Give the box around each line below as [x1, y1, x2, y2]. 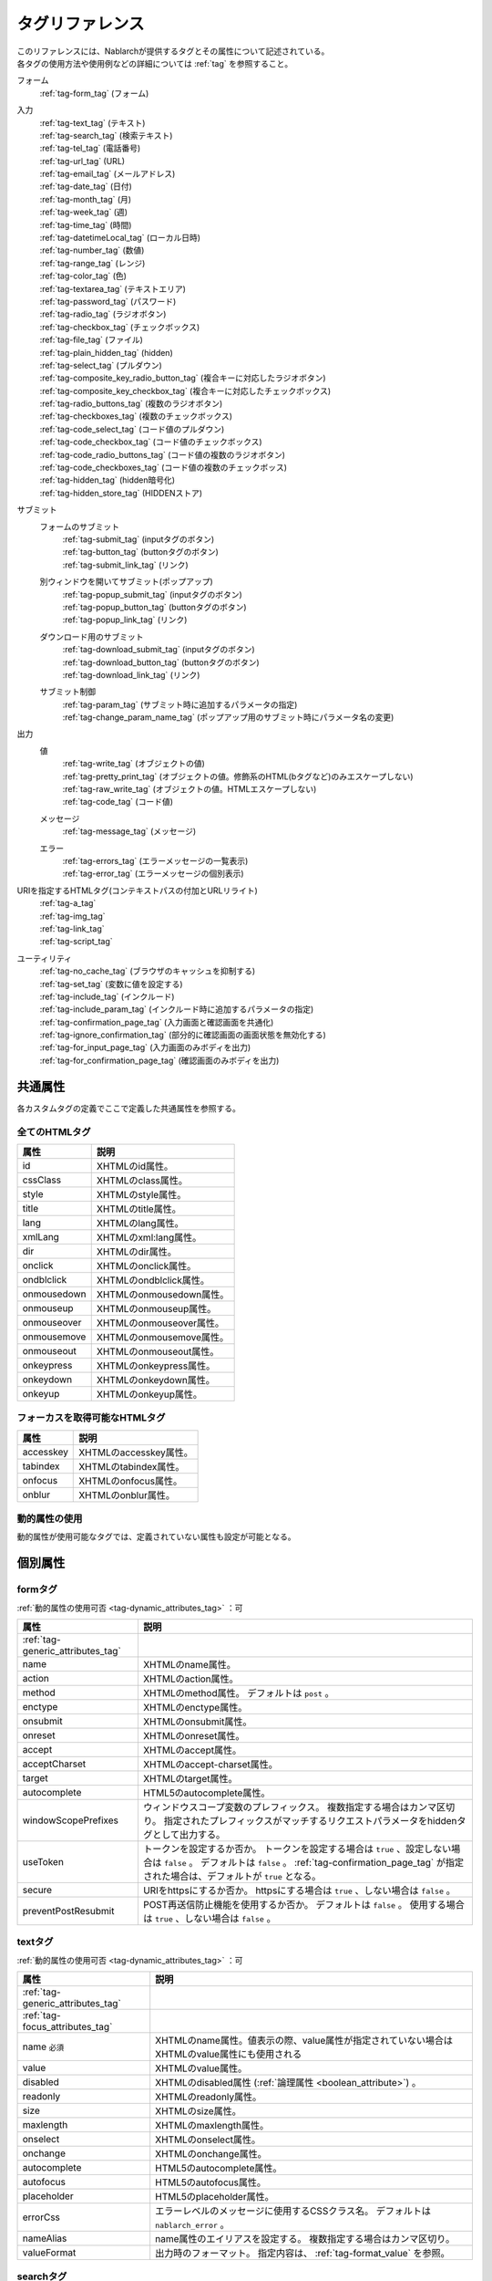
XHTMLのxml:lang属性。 [96, 1231, 202, 1244]
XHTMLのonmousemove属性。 [96, 1330, 230, 1343]
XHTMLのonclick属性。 [96, 1259, 197, 1272]
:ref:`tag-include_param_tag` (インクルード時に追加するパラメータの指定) [39, 1004, 314, 1015]
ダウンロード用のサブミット [39, 630, 144, 642]
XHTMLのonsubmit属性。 [142, 1715, 252, 1728]
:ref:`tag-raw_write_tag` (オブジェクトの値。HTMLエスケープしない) [62, 784, 317, 795]
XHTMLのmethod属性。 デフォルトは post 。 [142, 1686, 334, 1699]
